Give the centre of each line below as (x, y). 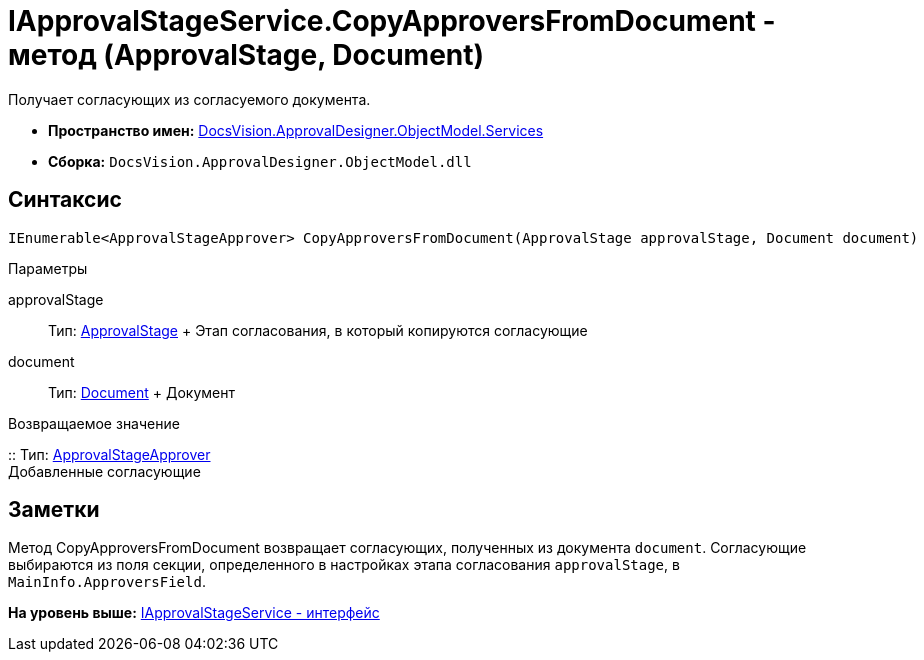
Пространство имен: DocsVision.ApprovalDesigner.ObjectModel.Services (296, 130)
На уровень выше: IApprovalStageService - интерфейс (194, 613)
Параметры (48, 268)
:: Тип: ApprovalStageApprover (109, 454)
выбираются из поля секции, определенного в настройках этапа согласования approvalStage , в (344, 565)
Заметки (54, 510)
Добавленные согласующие (104, 471)
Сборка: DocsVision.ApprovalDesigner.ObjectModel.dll (260, 161)
